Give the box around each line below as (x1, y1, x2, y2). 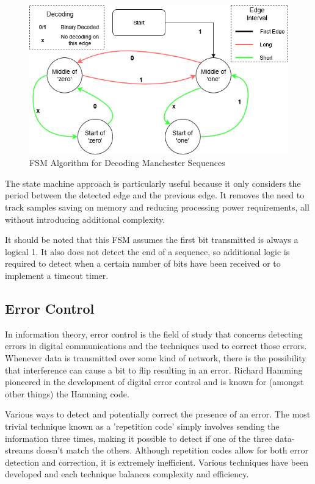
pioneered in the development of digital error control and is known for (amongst (5, 375, 304, 388)
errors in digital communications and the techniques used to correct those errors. (5, 339, 307, 352)
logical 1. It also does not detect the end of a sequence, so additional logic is (5, 245, 290, 258)
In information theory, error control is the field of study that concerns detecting (5, 327, 303, 340)
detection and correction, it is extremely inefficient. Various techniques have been (5, 455, 308, 468)
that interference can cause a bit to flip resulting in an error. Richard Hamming (5, 363, 303, 376)
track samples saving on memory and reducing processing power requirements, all (5, 201, 310, 214)
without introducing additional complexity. (5, 212, 165, 225)
